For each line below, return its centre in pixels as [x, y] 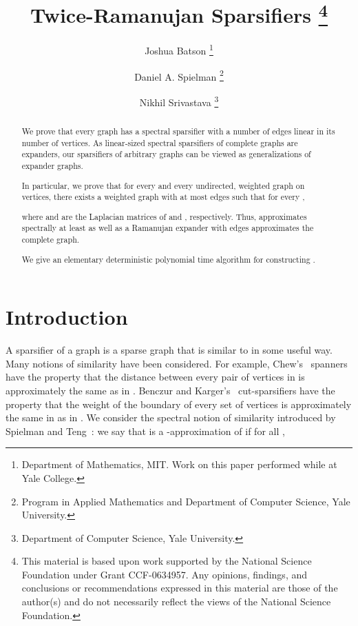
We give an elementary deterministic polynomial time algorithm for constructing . [168, 259]
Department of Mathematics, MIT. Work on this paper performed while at [179, 464]
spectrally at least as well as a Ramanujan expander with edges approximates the [168, 228]
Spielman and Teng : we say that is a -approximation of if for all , [145, 431]
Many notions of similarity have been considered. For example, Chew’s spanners [177, 363]
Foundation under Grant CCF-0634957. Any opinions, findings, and [164, 574]
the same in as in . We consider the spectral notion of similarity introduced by [171, 417]
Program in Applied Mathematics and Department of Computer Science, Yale [186, 501]
